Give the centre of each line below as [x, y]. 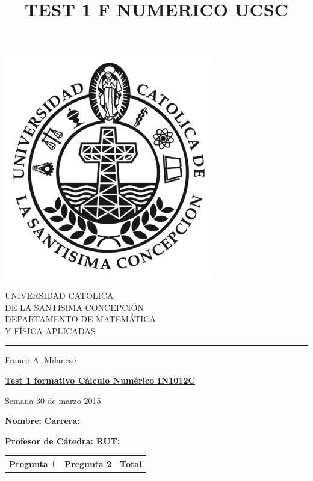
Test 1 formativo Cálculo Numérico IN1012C [100, 380]
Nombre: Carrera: [42, 421]
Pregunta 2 [88, 463]
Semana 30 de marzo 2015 [53, 400]
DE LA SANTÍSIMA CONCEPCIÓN [74, 307]
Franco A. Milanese [41, 360]
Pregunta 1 [33, 463]
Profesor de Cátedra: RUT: [63, 440]
